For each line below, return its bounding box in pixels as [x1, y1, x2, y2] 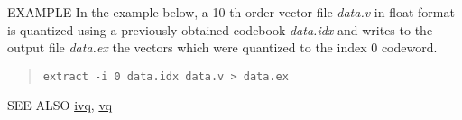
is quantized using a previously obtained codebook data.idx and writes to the [7, 20, 433, 39]
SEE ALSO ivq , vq [7, 96, 113, 115]
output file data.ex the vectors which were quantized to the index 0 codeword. [7, 38, 438, 57]
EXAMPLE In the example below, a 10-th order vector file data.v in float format [7, 3, 455, 21]
